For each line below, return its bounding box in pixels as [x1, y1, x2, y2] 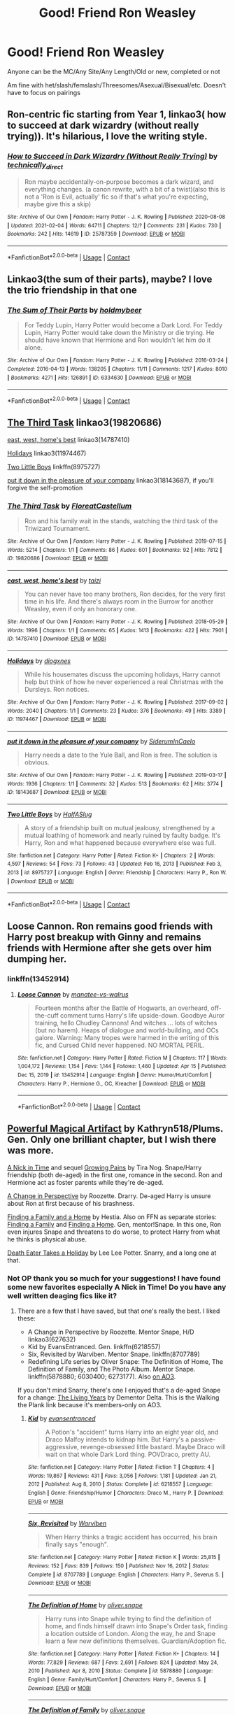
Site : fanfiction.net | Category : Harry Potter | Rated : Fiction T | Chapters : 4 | [27, 1464, 215, 1471]
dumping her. [7, 953, 67, 965]
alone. [24, 343, 43, 352]
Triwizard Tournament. [24, 524, 90, 532]
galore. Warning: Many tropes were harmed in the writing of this [34, 1033, 220, 1041]
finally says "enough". [45, 1540, 108, 1549]
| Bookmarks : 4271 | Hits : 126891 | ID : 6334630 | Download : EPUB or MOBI [7, 374, 192, 381]
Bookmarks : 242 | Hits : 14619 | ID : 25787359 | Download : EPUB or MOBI [7, 231, 185, 238]
